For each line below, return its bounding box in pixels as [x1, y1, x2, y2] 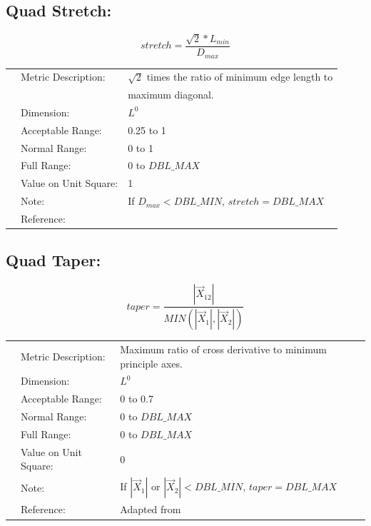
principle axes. [120, 355, 183, 370]
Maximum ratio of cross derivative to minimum [120, 341, 327, 356]
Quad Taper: [6, 249, 101, 271]
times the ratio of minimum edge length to [146, 69, 333, 84]
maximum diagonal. [128, 87, 214, 102]
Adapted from [120, 502, 181, 517]
